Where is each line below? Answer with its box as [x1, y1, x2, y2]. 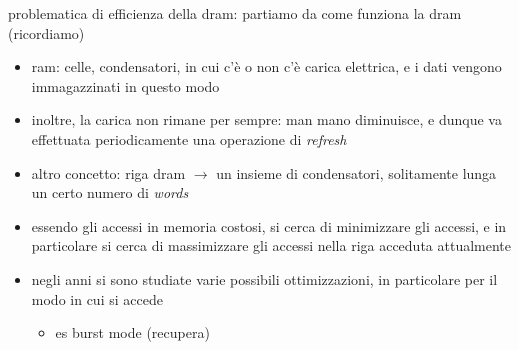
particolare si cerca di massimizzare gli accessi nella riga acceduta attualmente [31, 235, 512, 256]
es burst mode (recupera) [55, 322, 210, 343]
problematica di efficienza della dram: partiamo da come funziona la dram [8, 3, 462, 23]
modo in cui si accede [31, 288, 163, 309]
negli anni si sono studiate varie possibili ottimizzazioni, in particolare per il [31, 268, 498, 289]
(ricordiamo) [8, 22, 85, 43]
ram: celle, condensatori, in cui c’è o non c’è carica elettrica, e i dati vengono [31, 56, 502, 77]
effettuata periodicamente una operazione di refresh [31, 128, 347, 149]
